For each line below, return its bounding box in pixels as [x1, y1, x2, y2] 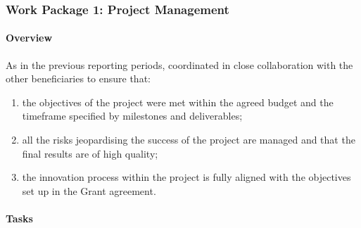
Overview [6, 30, 53, 45]
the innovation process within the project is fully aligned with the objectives [22, 170, 351, 184]
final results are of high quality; [22, 146, 158, 160]
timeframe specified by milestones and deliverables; [22, 108, 243, 123]
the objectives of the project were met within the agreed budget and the [22, 94, 334, 109]
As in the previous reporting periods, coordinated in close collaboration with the [6, 57, 353, 72]
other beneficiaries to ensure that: [6, 71, 151, 86]
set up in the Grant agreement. [22, 183, 156, 198]
